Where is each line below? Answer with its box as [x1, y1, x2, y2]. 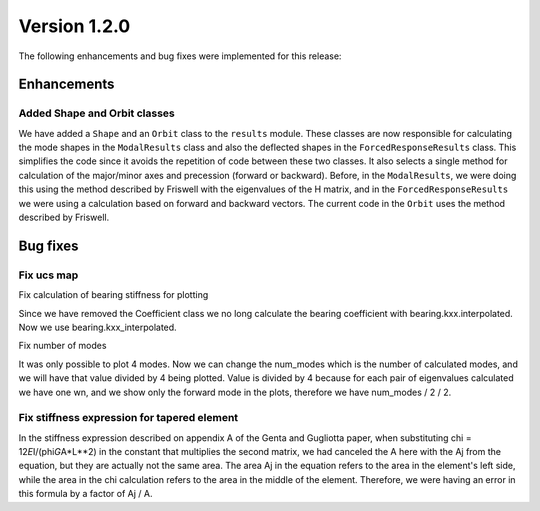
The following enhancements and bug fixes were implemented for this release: [18, 50, 342, 62]
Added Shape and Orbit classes [18, 106, 175, 120]
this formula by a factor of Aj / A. [18, 488, 153, 500]
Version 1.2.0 [18, 15, 131, 37]
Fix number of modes [18, 340, 107, 352]
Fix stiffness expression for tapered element [18, 411, 239, 425]
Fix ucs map [18, 268, 79, 282]
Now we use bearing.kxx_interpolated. [18, 321, 177, 333]
